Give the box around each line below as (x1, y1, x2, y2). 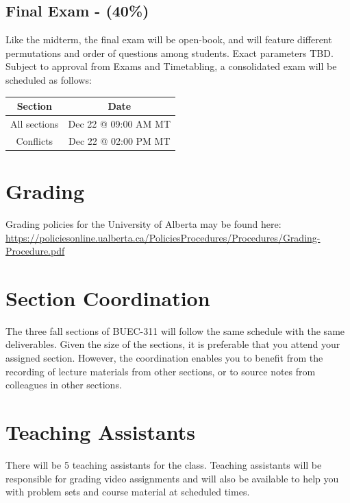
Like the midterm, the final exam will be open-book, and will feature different (5, 32, 332, 47)
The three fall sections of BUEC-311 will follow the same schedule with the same (5, 323, 345, 338)
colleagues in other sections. (5, 377, 122, 392)
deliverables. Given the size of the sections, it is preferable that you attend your (5, 337, 340, 351)
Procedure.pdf (5, 244, 65, 258)
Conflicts (16, 133, 53, 148)
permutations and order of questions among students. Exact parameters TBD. (5, 45, 334, 60)
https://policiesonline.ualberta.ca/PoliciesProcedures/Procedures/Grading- (5, 230, 321, 244)
